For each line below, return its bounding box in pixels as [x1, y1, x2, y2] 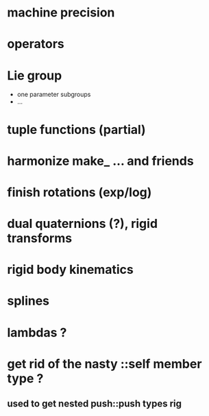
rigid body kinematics [7, 262, 134, 277]
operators [7, 36, 65, 52]
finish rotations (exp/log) [7, 184, 152, 200]
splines [7, 293, 50, 309]
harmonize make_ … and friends [7, 153, 194, 169]
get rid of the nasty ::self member [7, 356, 202, 371]
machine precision [7, 5, 115, 21]
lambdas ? [7, 325, 67, 340]
